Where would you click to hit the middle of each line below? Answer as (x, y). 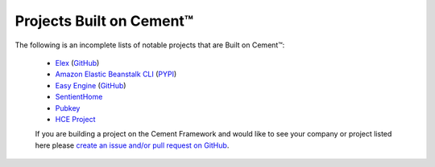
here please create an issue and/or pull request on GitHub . (132, 145)
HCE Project (75, 119)
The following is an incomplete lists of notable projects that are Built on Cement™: (150, 45)
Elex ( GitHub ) (77, 63)
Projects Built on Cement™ (104, 21)
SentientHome (79, 97)
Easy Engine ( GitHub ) (91, 85)
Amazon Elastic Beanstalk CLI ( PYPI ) (116, 74)
